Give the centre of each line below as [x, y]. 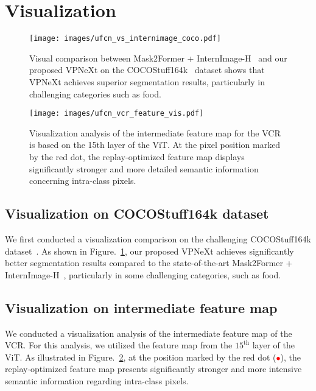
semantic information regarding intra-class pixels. [97, 380]
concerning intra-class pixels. [83, 181]
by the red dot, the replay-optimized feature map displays [137, 157]
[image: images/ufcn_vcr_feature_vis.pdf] [117, 114]
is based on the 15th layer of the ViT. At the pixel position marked [155, 145]
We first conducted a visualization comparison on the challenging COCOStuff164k [158, 238]
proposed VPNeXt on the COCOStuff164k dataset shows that [147, 70]
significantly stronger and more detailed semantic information [144, 168]
